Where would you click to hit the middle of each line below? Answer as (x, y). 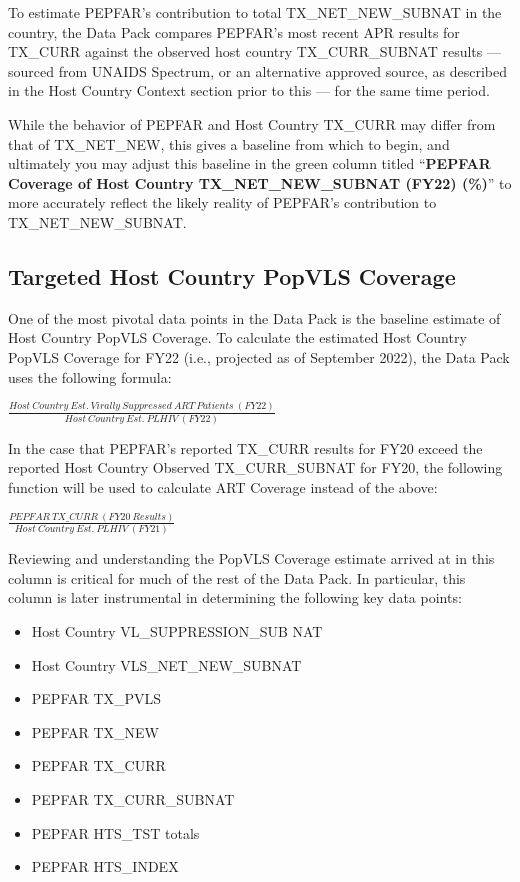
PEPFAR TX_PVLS (96, 698)
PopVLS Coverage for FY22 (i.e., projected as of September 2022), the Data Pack (259, 356)
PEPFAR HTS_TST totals (115, 832)
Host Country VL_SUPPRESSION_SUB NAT (177, 630)
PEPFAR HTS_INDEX (105, 866)
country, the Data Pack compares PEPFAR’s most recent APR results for (234, 31)
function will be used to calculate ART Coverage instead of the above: (223, 486)
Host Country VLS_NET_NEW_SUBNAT (166, 664)
